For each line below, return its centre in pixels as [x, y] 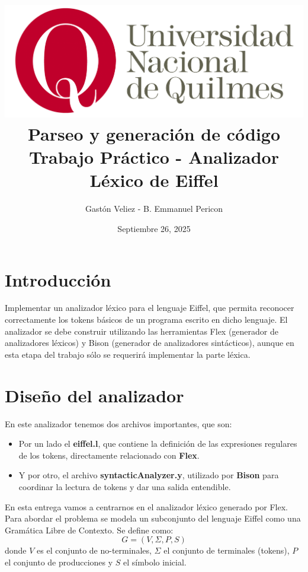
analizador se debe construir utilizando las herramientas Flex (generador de [142, 331]
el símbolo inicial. [155, 562]
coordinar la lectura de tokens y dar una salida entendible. [125, 486]
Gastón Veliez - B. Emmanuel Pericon [154, 209]
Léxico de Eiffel [154, 180]
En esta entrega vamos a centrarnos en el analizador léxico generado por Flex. [146, 506]
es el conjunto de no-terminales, [94, 550]
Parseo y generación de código [154, 134]
